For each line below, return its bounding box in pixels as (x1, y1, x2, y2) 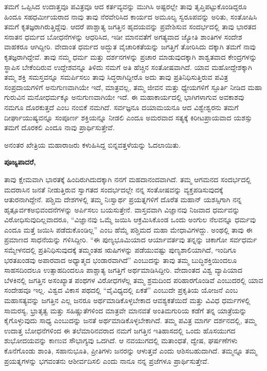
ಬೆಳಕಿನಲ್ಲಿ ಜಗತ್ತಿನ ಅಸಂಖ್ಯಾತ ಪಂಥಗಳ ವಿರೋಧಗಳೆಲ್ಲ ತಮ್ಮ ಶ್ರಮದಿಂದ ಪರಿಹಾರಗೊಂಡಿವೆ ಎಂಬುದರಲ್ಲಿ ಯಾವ (4, 274, 263, 285)
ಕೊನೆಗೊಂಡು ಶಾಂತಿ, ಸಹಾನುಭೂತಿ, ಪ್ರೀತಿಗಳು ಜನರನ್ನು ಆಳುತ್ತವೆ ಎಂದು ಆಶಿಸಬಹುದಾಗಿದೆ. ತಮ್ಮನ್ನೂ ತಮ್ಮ (4, 345, 257, 356)
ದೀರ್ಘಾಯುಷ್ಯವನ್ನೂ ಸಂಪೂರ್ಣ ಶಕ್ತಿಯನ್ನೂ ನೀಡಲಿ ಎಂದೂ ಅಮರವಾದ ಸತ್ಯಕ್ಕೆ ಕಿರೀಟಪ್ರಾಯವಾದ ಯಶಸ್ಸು (4, 112, 253, 122)
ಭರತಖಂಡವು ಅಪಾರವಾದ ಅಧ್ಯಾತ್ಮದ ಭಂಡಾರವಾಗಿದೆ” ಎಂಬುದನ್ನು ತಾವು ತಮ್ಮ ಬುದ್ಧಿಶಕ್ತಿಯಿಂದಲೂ (4, 254, 237, 265)
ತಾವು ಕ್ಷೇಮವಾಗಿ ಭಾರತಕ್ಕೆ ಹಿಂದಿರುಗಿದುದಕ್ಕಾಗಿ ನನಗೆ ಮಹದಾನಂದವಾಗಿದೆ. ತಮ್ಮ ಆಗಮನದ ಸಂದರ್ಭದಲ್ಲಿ (4, 173, 252, 184)
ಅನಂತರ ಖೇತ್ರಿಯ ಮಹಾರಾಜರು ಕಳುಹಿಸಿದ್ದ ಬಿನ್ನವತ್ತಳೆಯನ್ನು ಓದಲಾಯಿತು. (4, 139, 181, 150)
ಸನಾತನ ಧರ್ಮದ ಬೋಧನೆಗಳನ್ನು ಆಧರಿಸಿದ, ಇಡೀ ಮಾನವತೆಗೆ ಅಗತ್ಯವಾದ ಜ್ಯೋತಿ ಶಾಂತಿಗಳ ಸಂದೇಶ (4, 31, 242, 42)
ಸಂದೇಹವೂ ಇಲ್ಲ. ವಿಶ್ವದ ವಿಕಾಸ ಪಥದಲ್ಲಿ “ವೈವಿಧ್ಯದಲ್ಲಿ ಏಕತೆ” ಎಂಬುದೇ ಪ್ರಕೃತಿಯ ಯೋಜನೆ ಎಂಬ (4, 285, 238, 295)
